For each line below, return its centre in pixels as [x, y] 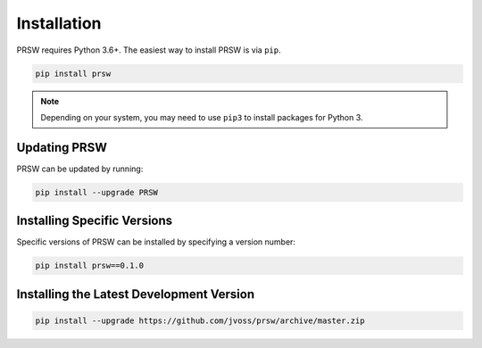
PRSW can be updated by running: [80, 169]
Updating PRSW [62, 147]
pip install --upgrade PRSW [96, 192]
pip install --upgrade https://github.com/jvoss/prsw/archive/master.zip [200, 320]
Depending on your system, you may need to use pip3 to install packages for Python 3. [202, 117]
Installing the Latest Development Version [135, 294]
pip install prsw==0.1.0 [90, 266]
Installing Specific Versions [95, 221]
